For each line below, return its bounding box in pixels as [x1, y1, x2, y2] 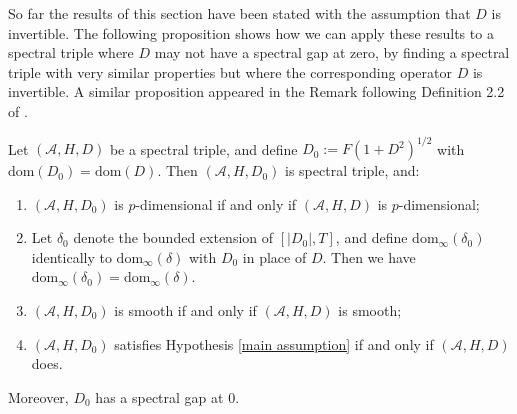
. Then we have [322, 246, 416, 267]
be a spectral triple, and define [109, 138, 298, 159]
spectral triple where [8, 42, 134, 63]
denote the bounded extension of [73, 227, 274, 248]
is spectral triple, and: [285, 160, 420, 181]
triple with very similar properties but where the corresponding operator [8, 61, 452, 82]
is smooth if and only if [114, 300, 257, 321]
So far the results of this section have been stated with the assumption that [8, 3, 471, 23]
